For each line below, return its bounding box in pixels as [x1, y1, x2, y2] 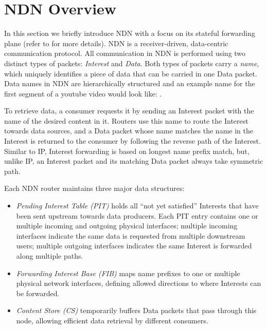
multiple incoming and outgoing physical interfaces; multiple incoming [16, 220, 238, 231]
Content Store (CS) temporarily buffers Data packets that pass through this [16, 305, 257, 316]
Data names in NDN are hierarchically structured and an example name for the [4, 78, 255, 89]
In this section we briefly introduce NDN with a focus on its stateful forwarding [4, 28, 256, 38]
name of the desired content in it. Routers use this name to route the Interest [4, 115, 248, 126]
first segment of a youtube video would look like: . [4, 88, 162, 99]
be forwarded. [16, 287, 60, 298]
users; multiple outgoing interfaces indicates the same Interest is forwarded [16, 240, 252, 251]
